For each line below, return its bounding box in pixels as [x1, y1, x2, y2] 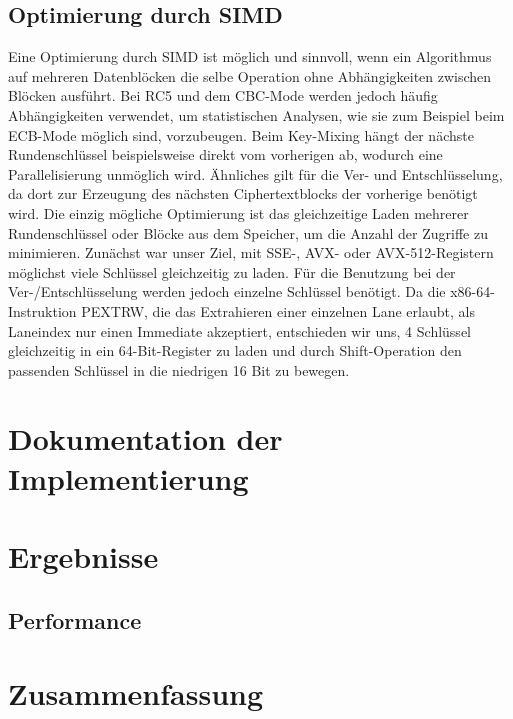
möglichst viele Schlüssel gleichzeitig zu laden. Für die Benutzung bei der [8, 261, 456, 282]
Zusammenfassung [8, 673, 264, 714]
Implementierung [8, 457, 249, 498]
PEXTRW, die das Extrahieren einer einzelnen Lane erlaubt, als [81, 300, 475, 321]
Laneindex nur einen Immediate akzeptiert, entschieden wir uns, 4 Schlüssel [8, 320, 471, 341]
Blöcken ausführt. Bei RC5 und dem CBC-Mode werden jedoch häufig [8, 85, 438, 106]
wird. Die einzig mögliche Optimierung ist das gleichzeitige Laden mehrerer [8, 202, 469, 223]
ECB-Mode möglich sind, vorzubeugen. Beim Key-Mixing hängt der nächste [8, 124, 474, 145]
